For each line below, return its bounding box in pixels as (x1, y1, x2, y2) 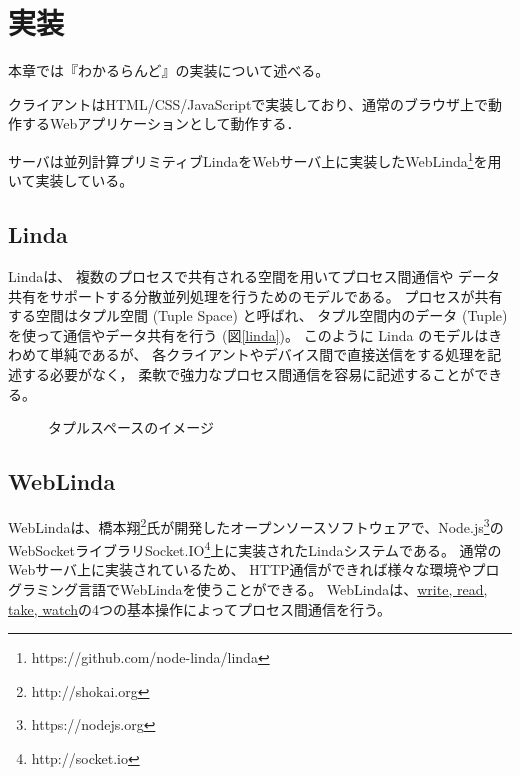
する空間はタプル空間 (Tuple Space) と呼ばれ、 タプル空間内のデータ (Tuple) (8, 305, 508, 326)
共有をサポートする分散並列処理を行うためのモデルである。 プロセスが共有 (8, 285, 503, 306)
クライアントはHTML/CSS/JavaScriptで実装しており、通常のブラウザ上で (8, 93, 488, 114)
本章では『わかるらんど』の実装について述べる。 (8, 60, 330, 81)
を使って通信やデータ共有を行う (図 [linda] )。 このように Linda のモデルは (8, 324, 489, 345)
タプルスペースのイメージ (48, 417, 215, 438)
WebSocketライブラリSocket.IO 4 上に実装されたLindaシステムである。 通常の (8, 537, 502, 560)
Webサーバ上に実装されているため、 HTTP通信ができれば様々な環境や (8, 559, 472, 580)
